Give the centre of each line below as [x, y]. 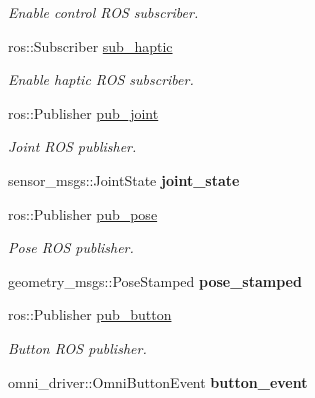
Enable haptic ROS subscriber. [101, 79]
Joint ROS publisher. [72, 146]
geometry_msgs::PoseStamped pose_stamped [155, 280]
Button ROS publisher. [77, 347]
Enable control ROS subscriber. [103, 12]
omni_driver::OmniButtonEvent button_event [158, 381]
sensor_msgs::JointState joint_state [124, 179]
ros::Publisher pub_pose [83, 213]
